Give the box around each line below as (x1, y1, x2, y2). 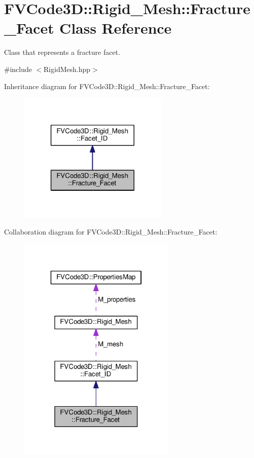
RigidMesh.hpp (43, 63, 91, 74)
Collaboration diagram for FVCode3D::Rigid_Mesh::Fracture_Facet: (4, 226, 217, 237)
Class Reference (59, 18, 172, 38)
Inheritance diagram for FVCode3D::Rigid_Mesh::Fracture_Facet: (4, 81, 210, 91)
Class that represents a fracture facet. (4, 47, 120, 57)
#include (4, 63, 32, 74)
